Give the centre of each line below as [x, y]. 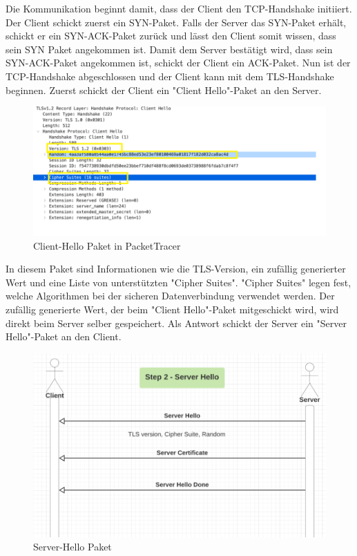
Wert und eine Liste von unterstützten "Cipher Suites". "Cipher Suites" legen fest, [178, 282]
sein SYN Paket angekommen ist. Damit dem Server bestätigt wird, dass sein [169, 49]
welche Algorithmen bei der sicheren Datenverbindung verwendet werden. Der [170, 296]
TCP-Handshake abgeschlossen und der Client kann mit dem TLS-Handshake [170, 76]
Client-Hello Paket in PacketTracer [107, 245]
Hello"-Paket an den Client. [64, 336]
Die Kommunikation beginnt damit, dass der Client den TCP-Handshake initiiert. [179, 8]
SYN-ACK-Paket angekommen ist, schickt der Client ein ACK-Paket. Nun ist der [178, 63]
